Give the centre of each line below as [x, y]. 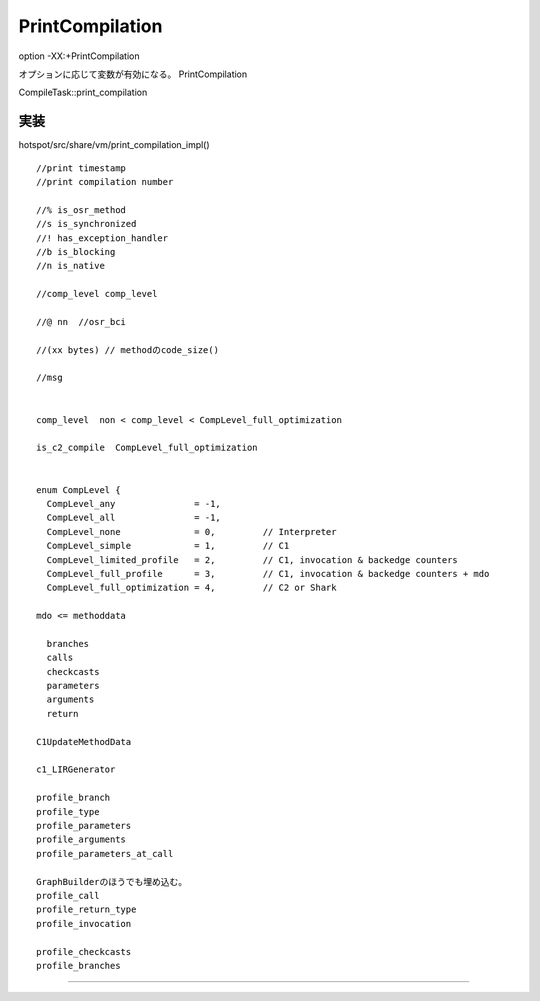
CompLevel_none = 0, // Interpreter [191, 531]
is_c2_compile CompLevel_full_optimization [147, 448]
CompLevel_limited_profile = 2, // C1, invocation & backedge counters [252, 559]
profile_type [68, 811]
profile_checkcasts [84, 951]
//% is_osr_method [81, 209]
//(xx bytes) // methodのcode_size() [128, 349]
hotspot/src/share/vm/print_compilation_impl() [114, 145]
